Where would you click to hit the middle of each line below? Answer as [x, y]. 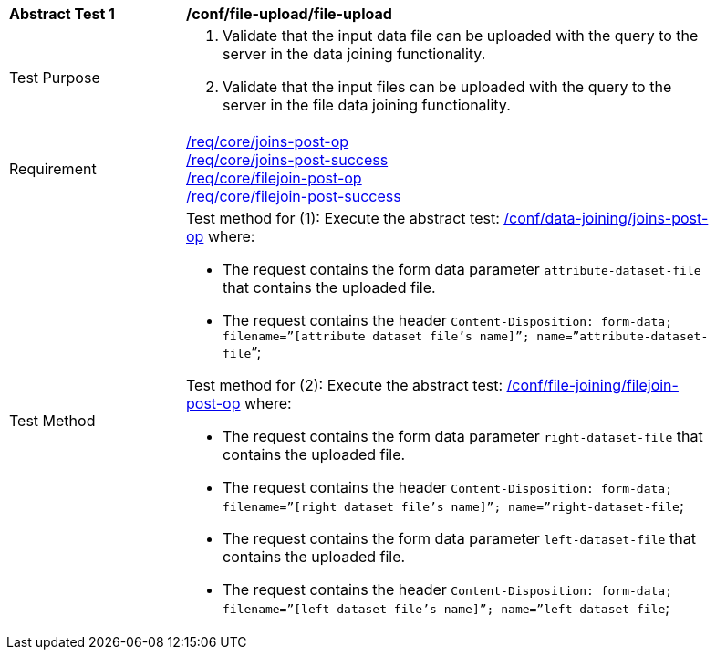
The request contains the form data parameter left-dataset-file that [459, 538]
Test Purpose [55, 78]
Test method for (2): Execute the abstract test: [345, 385]
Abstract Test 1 [62, 14]
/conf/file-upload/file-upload [289, 14]
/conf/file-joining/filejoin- [592, 385]
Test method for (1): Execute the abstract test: [343, 218]
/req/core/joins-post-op [268, 141]
